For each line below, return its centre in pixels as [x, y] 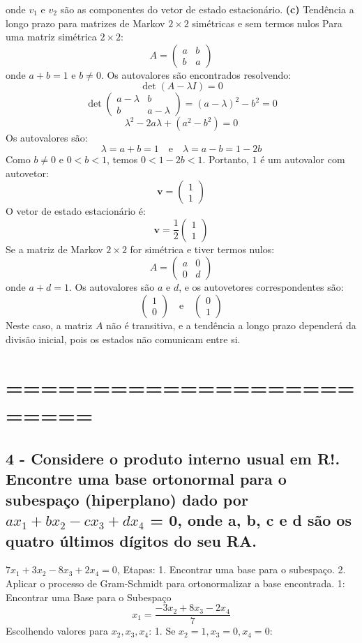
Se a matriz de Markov [54, 249]
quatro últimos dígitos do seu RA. [131, 540]
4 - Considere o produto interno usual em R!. [173, 459]
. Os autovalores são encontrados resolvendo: [196, 74]
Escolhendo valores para [57, 631]
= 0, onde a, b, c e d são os [251, 520]
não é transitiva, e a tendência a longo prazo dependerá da [231, 325]
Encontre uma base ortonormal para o [146, 479]
